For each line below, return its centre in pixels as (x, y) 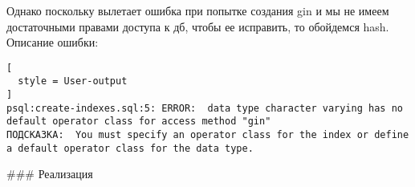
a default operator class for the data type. (130, 148)
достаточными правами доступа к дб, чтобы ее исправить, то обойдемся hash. (198, 26)
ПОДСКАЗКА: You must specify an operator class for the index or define (208, 135)
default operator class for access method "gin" (139, 122)
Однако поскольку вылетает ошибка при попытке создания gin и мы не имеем (198, 10)
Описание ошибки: (53, 42)
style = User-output (73, 81)
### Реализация (50, 174)
